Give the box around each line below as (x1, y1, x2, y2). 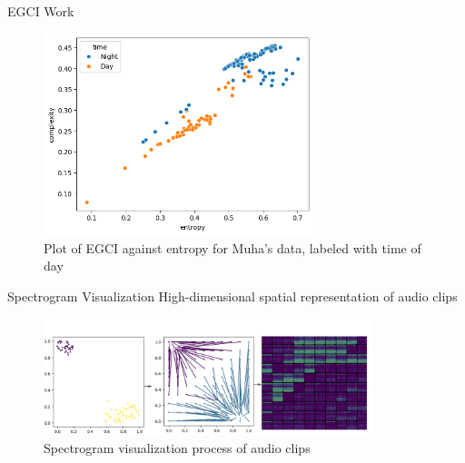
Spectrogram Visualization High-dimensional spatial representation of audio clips (7, 286, 458, 305)
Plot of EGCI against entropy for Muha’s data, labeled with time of (44, 238, 421, 257)
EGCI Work (7, 2, 74, 20)
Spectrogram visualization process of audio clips (44, 438, 311, 457)
